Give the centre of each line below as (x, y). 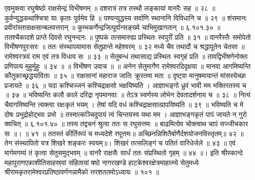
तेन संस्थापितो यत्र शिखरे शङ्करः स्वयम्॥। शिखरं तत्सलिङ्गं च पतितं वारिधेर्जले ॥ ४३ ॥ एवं (120, 143)
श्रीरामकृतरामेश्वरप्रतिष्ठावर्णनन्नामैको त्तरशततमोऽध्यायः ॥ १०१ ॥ (82, 172)
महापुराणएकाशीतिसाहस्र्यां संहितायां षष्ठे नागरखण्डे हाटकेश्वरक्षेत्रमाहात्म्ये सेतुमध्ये (102, 162)
